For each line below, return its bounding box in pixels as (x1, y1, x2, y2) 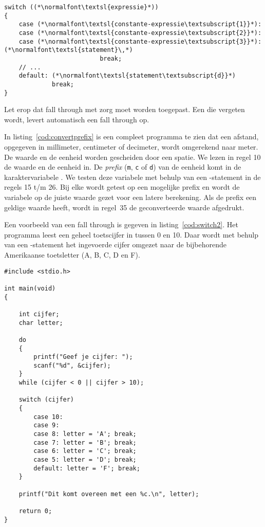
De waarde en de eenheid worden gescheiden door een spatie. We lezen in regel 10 (4, 151, 261, 162)
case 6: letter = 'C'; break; (33, 447, 137, 455)
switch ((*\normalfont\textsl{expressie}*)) (4, 4, 159, 11)
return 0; (18, 507, 52, 515)
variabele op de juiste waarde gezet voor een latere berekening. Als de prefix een (4, 192, 257, 203)
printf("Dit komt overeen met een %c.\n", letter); (18, 490, 199, 498)
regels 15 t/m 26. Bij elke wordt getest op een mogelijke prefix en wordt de (4, 181, 240, 192)
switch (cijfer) (18, 396, 74, 404)
